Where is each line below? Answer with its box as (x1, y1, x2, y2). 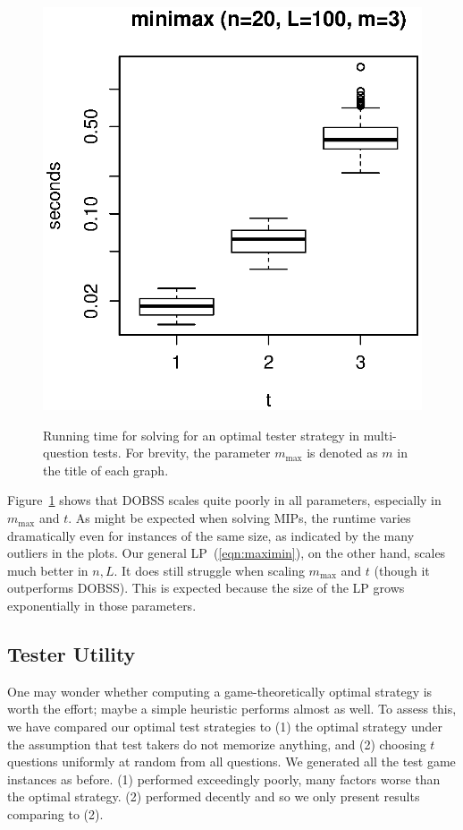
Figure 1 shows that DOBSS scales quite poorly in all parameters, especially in (7, 491, 442, 509)
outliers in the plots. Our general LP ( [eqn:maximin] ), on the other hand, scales (7, 543, 446, 562)
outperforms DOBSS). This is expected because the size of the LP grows (7, 578, 405, 597)
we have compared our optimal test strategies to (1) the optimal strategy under (7, 717, 442, 736)
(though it (374, 560, 430, 579)
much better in (7, 560, 88, 579)
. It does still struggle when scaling (114, 560, 305, 579)
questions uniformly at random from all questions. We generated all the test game (7, 752, 456, 771)
